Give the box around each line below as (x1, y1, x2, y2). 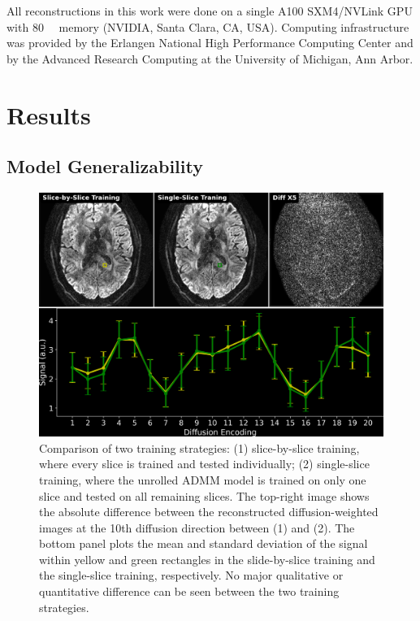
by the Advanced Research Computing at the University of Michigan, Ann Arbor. (6, 50, 414, 67)
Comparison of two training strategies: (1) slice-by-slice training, (39, 439, 360, 456)
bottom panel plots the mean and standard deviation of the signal (39, 535, 368, 552)
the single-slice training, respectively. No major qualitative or (39, 567, 344, 584)
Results (6, 98, 91, 131)
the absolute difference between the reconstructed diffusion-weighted (39, 503, 379, 520)
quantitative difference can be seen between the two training (39, 583, 340, 600)
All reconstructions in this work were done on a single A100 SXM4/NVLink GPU (6, 2, 413, 19)
